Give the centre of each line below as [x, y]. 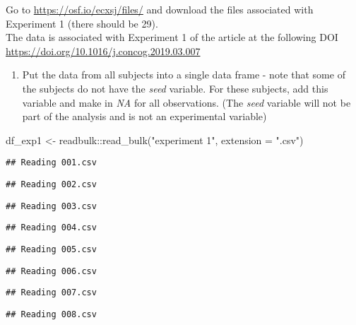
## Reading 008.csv [51, 314]
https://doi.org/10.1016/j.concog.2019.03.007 [103, 51]
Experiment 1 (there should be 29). [82, 23]
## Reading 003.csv [51, 206]
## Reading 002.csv [51, 184]
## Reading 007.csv [51, 293]
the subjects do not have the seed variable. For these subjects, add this [175, 88]
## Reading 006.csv [51, 271]
